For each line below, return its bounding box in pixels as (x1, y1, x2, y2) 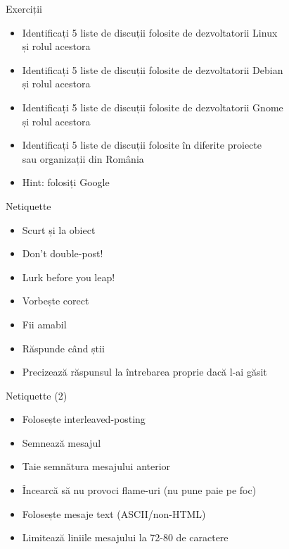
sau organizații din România (22, 151, 144, 166)
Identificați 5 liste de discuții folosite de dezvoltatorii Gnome (22, 99, 283, 114)
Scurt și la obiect (22, 222, 96, 237)
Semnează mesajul (22, 435, 101, 450)
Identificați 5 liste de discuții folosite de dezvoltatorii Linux (22, 25, 278, 39)
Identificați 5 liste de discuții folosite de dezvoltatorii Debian (22, 62, 283, 77)
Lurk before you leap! (22, 269, 115, 284)
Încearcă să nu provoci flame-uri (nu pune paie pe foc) (22, 483, 257, 498)
